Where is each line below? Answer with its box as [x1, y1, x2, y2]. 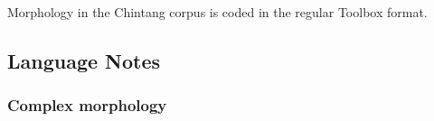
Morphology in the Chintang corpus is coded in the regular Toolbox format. [7, 3, 428, 21]
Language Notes [7, 46, 161, 74]
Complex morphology [7, 94, 167, 116]
